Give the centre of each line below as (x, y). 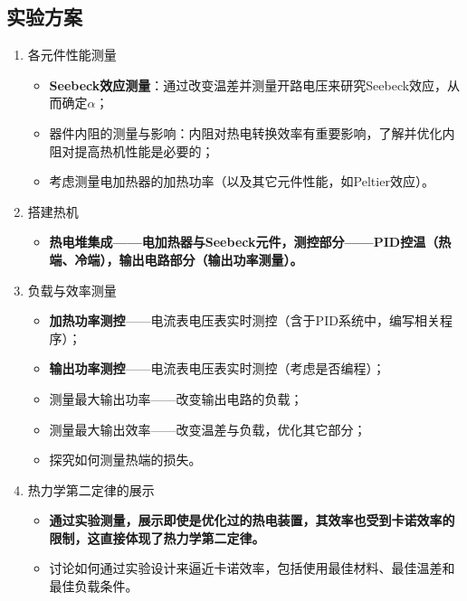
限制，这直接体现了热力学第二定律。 (157, 537)
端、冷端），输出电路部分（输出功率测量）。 (176, 259)
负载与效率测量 (72, 290)
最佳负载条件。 (94, 586)
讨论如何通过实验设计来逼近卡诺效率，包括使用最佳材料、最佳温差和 (252, 568)
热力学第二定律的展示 (91, 489)
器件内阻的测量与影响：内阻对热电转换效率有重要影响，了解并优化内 (252, 132)
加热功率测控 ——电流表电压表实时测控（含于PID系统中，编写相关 (244, 320)
